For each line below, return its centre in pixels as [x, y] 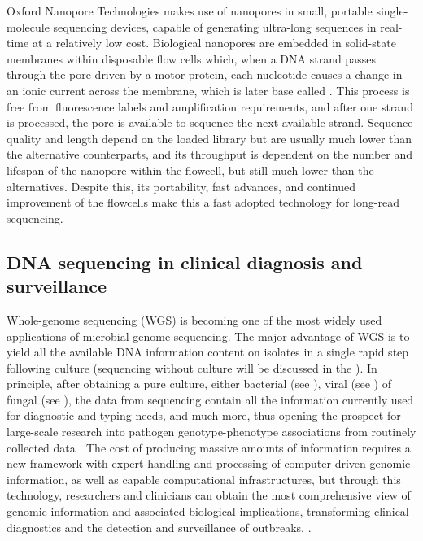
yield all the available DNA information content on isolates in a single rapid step [208, 352]
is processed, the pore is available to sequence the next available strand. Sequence [210, 122]
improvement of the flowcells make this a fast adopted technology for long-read [203, 202]
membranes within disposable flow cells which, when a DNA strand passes [191, 58]
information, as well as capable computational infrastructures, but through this [204, 479]
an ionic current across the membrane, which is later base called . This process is [208, 90]
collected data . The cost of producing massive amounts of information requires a [209, 447]
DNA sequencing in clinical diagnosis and [185, 262]
